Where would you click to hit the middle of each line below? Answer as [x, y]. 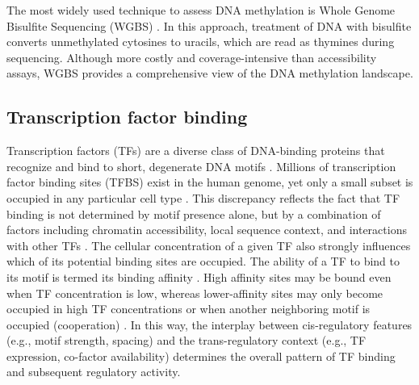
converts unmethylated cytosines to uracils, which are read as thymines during [201, 42]
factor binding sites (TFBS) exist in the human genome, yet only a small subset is [210, 182]
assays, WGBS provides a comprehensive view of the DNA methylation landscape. [210, 73]
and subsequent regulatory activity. [94, 372]
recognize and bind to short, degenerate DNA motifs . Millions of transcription [201, 166]
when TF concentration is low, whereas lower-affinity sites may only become [195, 293]
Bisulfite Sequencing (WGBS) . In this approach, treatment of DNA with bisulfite [209, 25]
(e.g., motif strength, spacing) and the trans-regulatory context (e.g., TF [186, 340]
